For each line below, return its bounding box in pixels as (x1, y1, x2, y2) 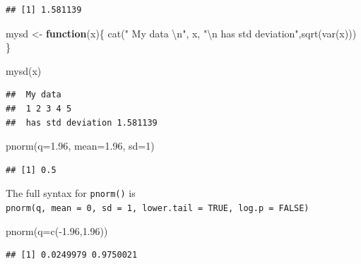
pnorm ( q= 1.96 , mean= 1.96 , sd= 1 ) (6, 138, 155, 153)
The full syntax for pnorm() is (6, 186, 136, 200)
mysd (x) (6, 63, 42, 78)
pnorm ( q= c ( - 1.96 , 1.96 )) (6, 223, 108, 238)
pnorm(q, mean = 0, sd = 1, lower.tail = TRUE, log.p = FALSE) (6, 203, 309, 213)
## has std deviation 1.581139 (6, 117, 158, 128)
